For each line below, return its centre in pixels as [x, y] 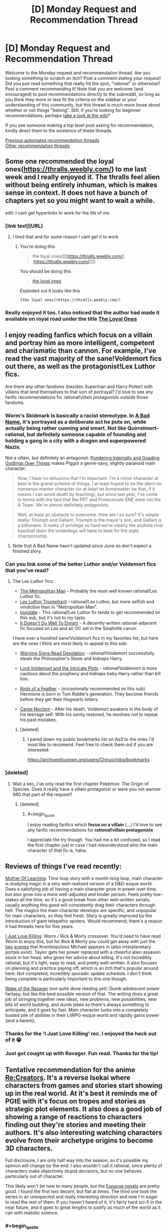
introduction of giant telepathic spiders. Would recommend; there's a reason [84, 921]
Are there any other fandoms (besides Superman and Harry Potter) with [79, 386]
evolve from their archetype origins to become [79, 1140]
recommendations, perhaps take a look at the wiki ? [58, 115]
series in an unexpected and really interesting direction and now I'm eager [82, 1196]
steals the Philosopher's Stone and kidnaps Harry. [71, 659]
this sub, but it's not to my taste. [53, 618]
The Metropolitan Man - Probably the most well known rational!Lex [88, 591]
